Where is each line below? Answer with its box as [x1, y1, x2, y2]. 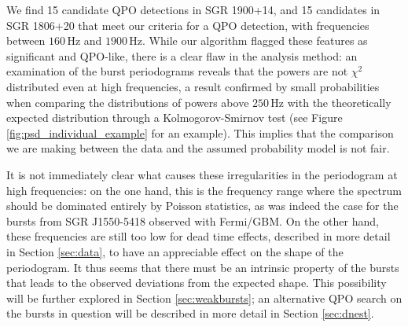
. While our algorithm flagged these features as [142, 32, 368, 49]
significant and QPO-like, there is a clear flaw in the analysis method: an [6, 47, 358, 64]
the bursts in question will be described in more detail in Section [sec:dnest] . [6, 305, 374, 321]
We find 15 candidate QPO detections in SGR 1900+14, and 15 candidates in [6, 2, 380, 17]
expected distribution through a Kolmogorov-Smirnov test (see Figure [6, 109, 343, 126]
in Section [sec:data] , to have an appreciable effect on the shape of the [6, 243, 344, 259]
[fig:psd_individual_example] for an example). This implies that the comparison [6, 124, 394, 141]
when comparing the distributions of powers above [6, 94, 249, 110]
